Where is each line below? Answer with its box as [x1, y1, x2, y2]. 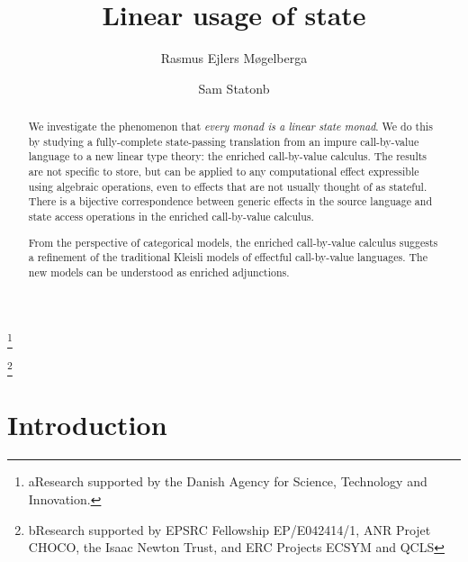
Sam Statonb [198, 78, 270, 97]
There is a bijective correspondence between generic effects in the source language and [28, 194, 433, 209]
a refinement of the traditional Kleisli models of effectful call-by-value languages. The [28, 249, 427, 265]
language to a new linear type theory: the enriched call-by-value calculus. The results [28, 149, 427, 164]
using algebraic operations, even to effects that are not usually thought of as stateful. [28, 178, 427, 194]
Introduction [7, 406, 167, 443]
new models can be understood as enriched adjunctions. [28, 264, 290, 279]
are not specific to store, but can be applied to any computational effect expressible [28, 164, 419, 179]
